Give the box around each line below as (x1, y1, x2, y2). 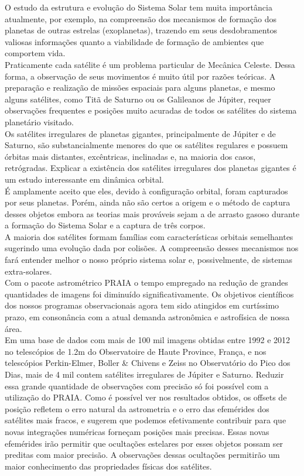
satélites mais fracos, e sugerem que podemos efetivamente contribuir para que (5, 414, 286, 426)
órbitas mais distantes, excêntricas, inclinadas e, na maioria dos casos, (5, 150, 256, 162)
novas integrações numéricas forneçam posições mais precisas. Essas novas (5, 425, 269, 437)
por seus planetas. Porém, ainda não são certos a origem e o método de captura (5, 196, 291, 208)
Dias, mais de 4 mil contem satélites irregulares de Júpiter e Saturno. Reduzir (5, 368, 284, 380)
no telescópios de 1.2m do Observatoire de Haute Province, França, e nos (5, 345, 267, 357)
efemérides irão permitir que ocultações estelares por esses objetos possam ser (5, 437, 283, 449)
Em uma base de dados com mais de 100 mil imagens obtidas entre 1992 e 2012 (5, 334, 291, 346)
